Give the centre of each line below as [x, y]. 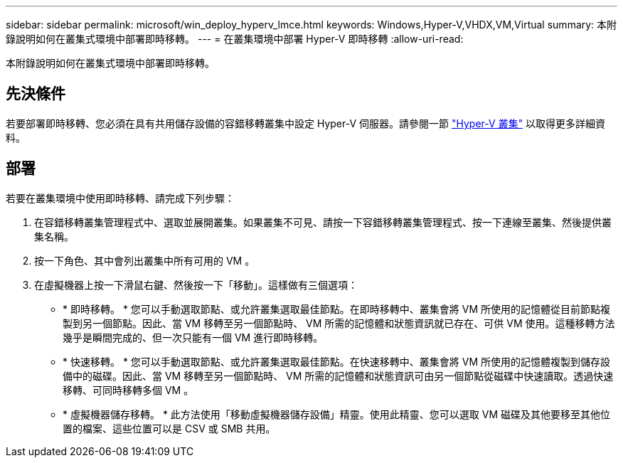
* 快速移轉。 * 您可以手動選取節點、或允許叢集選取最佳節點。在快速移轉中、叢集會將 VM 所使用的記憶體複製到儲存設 [337, 361]
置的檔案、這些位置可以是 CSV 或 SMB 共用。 [169, 428]
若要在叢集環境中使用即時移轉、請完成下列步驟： [120, 198]
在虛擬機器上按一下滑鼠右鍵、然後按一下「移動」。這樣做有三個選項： [196, 284]
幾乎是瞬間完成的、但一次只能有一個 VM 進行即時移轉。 [193, 337]
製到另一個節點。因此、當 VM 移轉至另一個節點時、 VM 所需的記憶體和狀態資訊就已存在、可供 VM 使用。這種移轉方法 [339, 323]
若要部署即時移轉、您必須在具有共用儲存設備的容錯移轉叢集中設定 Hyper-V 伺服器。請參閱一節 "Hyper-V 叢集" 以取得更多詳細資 [306, 123]
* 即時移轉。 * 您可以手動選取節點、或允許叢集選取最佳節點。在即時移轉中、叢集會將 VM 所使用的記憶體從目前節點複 [337, 309]
